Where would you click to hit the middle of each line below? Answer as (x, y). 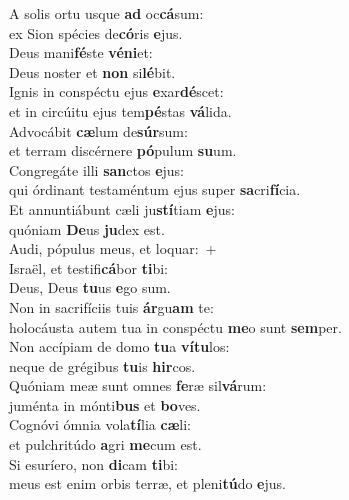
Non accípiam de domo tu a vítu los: (119, 346)
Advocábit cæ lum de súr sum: (98, 130)
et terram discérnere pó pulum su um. (123, 150)
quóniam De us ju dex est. (87, 228)
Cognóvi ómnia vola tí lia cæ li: (100, 424)
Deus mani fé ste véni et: (81, 52)
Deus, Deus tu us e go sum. (90, 287)
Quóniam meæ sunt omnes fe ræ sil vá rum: (138, 385)
